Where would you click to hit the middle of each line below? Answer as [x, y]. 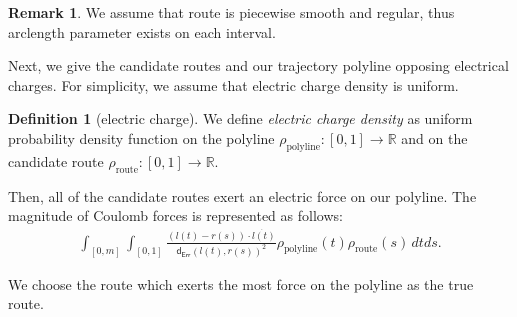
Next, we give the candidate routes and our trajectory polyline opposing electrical [258, 65]
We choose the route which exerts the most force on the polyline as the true [241, 283]
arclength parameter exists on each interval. [142, 31]
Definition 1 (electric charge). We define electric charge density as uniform [240, 118]
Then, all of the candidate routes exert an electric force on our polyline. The [242, 195]
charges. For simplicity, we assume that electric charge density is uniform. [233, 84]
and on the [434, 137]
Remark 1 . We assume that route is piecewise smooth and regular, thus [231, 12]
